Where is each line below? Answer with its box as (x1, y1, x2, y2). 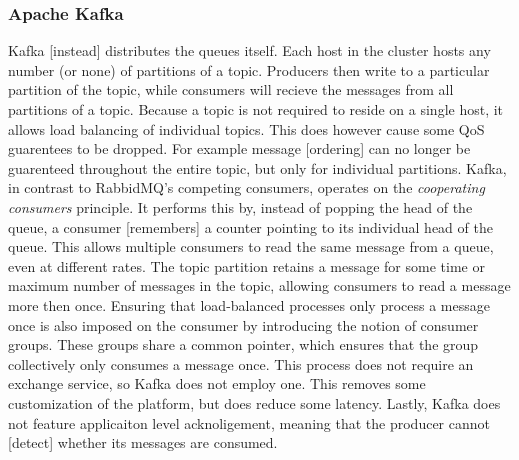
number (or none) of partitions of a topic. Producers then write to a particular (8, 59, 490, 80)
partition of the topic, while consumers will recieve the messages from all (8, 79, 454, 100)
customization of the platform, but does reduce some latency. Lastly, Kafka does (8, 392, 501, 413)
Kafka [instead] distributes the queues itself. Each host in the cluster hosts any (8, 40, 491, 61)
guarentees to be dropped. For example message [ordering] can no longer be (8, 138, 471, 159)
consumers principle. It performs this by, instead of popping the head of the (8, 196, 473, 217)
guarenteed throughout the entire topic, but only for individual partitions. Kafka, (8, 157, 507, 178)
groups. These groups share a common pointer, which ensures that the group (8, 334, 479, 355)
